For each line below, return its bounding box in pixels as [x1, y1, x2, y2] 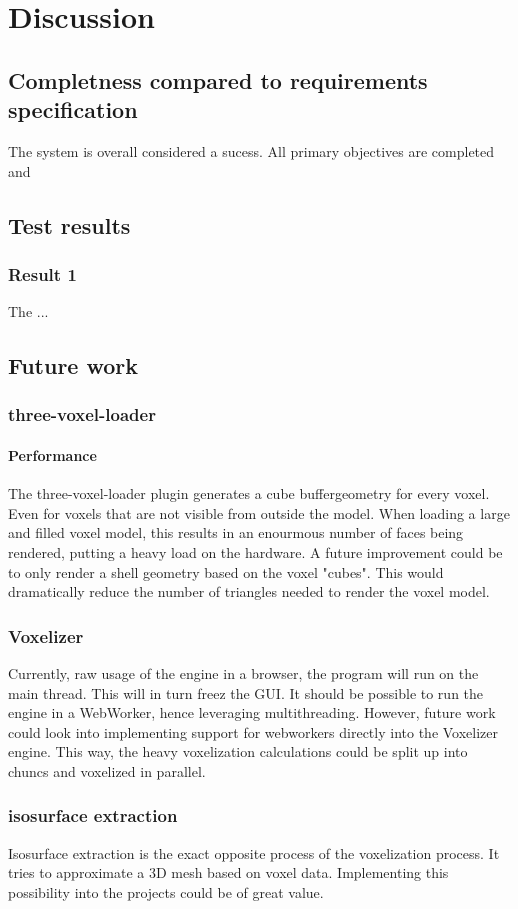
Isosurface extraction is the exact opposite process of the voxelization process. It [8, 842, 500, 863]
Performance [8, 444, 97, 465]
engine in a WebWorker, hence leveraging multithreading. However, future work [8, 702, 496, 723]
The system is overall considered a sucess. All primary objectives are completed [8, 140, 495, 161]
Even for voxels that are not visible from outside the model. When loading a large [8, 502, 510, 523]
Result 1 [8, 261, 77, 286]
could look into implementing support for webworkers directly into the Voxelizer [8, 721, 499, 742]
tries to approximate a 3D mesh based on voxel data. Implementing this [8, 862, 449, 883]
